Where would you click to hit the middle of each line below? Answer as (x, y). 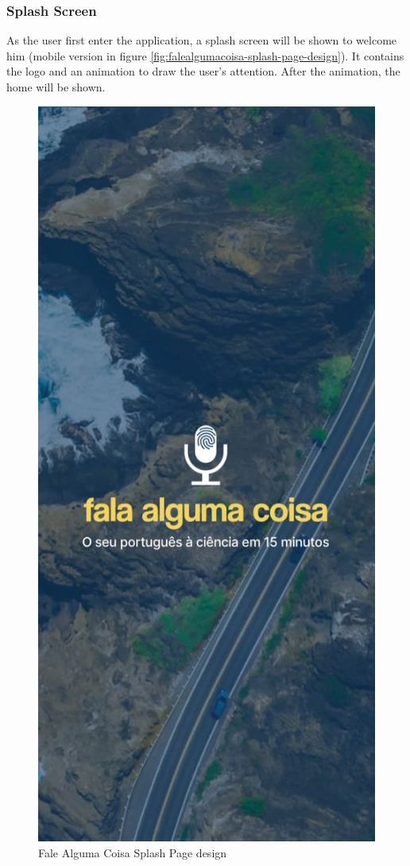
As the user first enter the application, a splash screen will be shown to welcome (202, 40)
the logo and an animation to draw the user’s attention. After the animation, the (203, 71)
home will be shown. (56, 87)
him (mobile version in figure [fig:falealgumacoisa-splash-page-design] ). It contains (205, 55)
